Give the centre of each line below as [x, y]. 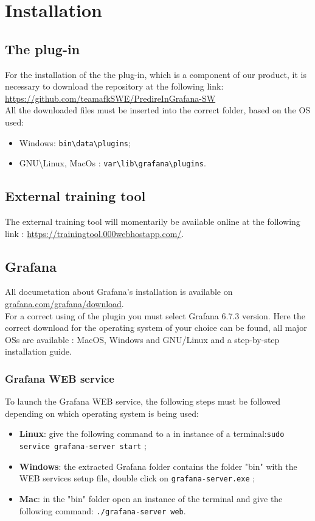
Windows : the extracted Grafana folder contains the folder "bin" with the [158, 466]
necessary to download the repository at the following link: [114, 86]
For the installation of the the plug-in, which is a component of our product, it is [156, 74]
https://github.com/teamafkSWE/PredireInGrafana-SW [110, 98]
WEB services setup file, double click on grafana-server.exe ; [137, 478]
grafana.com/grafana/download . [64, 304]
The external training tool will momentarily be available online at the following [153, 222]
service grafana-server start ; [83, 446]
